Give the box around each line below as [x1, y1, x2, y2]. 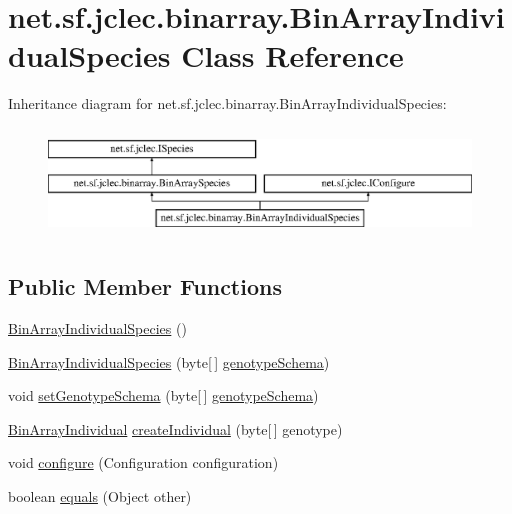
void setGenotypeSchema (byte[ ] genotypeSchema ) [8, 385, 319, 406]
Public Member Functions [8, 271, 282, 302]
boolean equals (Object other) [8, 485, 192, 506]
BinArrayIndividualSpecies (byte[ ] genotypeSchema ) [8, 351, 330, 372]
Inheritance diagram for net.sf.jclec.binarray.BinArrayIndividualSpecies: [8, 93, 447, 114]
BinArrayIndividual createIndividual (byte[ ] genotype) [8, 418, 343, 439]
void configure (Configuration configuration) [8, 452, 279, 473]
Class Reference [181, 35, 404, 76]
